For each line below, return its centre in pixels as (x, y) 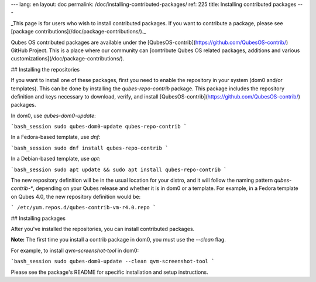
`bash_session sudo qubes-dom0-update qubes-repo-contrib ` (99, 127)
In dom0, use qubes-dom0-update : (53, 115)
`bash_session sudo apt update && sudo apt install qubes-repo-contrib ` (119, 169)
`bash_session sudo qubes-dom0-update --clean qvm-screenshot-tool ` (113, 261)
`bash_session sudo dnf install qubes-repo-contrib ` (90, 148)
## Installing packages (38, 218)
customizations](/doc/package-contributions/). (68, 59)
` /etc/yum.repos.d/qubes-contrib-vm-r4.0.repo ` (83, 208)
